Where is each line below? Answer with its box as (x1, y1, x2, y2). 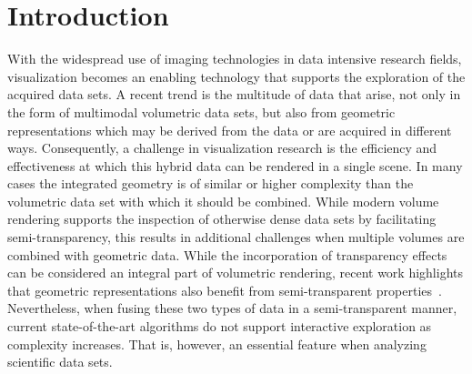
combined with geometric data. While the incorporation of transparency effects (7, 245, 447, 264)
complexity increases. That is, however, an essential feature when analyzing (7, 334, 427, 353)
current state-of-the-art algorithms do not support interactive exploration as (7, 317, 432, 336)
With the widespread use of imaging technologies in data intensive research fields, (7, 49, 462, 68)
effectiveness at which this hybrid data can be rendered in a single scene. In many (7, 156, 463, 175)
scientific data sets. (7, 352, 113, 371)
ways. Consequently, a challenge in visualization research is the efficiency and (7, 138, 437, 157)
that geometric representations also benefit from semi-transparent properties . (7, 280, 442, 299)
